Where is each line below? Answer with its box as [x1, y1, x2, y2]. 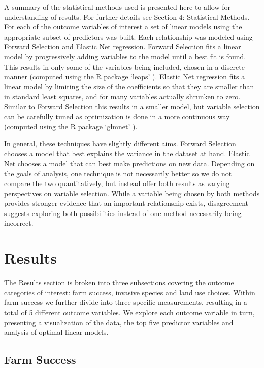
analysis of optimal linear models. [4, 327, 109, 338]
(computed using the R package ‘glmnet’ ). [4, 121, 138, 132]
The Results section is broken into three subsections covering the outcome [4, 277, 234, 288]
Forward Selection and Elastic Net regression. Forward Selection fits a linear [4, 41, 241, 52]
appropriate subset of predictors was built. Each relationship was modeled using [4, 31, 253, 42]
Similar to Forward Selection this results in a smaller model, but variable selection [4, 101, 260, 111]
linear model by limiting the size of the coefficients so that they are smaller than [4, 81, 254, 91]
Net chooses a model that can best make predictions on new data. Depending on [4, 158, 255, 168]
